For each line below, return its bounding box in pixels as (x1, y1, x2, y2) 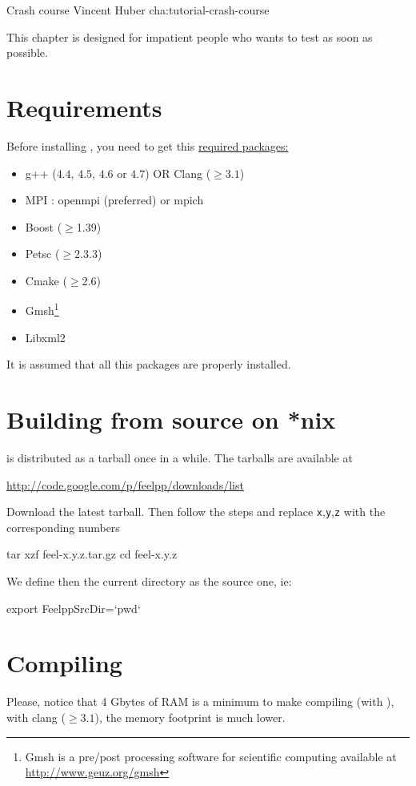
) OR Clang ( (145, 164, 211, 181)
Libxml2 (25, 329, 66, 345)
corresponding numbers (6, 518, 120, 535)
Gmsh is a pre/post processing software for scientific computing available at (25, 748, 397, 764)
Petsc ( (25, 245, 60, 262)
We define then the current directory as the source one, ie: (6, 573, 292, 590)
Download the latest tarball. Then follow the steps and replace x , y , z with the (6, 503, 386, 520)
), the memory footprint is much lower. (94, 708, 286, 725)
